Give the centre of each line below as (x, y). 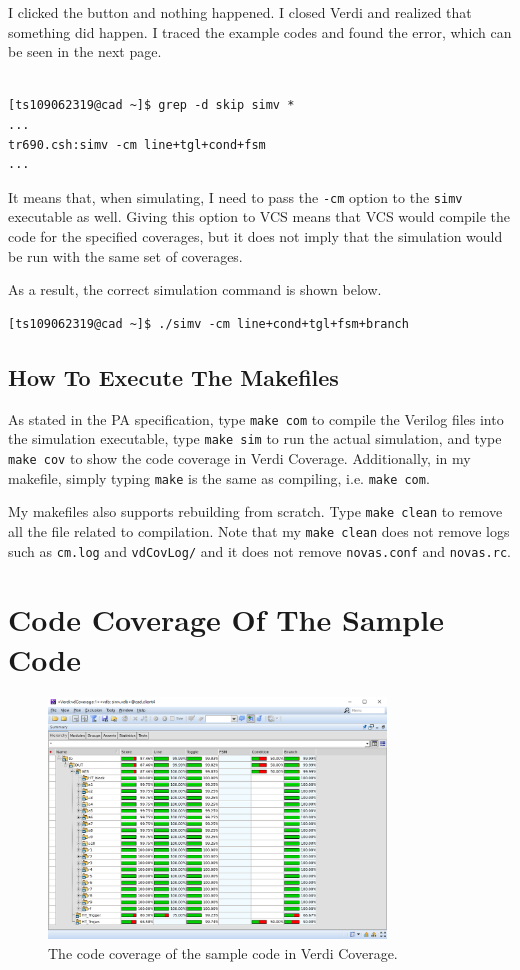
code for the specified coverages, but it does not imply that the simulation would (255, 236)
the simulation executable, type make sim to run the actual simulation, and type (255, 438)
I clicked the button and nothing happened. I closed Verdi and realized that (240, 12)
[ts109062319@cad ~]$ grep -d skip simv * (151, 105)
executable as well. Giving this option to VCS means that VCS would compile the (259, 216)
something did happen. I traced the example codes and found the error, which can (260, 31)
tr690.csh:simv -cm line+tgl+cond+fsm (137, 144)
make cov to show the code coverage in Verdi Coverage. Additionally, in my (239, 457)
